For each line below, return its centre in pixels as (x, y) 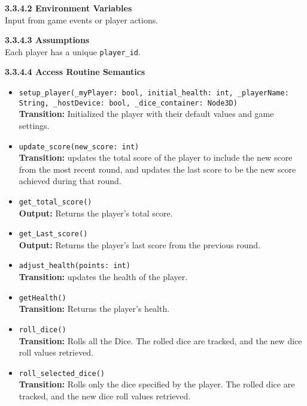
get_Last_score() (53, 234)
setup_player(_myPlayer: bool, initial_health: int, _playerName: (154, 93)
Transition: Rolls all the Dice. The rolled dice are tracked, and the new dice (160, 340)
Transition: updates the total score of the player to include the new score (156, 157)
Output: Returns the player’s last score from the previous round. (140, 244)
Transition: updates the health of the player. (103, 277)
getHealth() (42, 298)
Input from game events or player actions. (82, 19)
